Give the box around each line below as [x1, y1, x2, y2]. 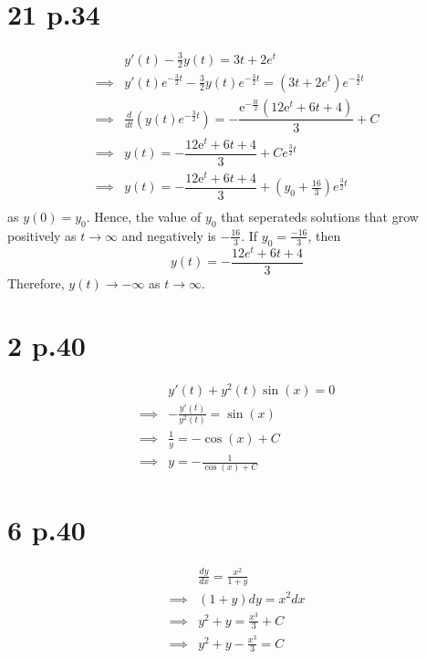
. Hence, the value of [86, 206, 202, 225]
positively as [7, 225, 77, 245]
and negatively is [121, 225, 216, 245]
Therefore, [7, 273, 65, 292]
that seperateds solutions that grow [221, 206, 419, 225]
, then [307, 225, 341, 245]
